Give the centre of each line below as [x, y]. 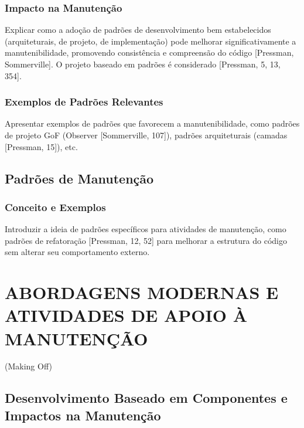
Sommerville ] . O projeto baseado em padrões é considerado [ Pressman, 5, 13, [143, 64]
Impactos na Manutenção [83, 415]
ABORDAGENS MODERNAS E [142, 292]
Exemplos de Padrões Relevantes [84, 102]
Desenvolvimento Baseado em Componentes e [146, 398]
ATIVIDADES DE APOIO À [126, 315]
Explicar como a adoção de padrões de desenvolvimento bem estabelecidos [138, 30]
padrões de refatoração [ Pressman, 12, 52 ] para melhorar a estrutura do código [146, 240]
